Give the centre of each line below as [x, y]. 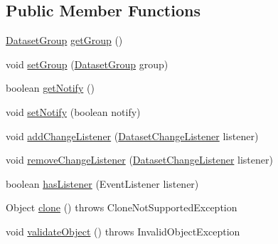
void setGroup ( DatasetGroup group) [87, 64]
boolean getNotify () [50, 88]
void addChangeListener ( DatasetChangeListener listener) [132, 136]
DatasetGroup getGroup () [64, 40]
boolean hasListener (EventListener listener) [102, 183]
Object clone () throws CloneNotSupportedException [122, 207]
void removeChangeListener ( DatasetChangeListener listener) [139, 160]
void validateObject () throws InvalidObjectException [123, 231]
